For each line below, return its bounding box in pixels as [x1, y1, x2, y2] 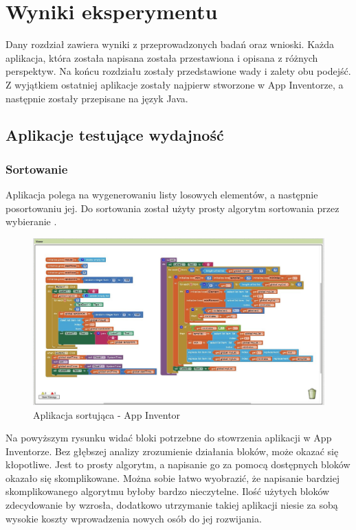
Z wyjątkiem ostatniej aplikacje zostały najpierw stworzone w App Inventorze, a [5, 77, 344, 91]
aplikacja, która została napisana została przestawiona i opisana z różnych [5, 50, 318, 65]
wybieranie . [5, 214, 57, 229]
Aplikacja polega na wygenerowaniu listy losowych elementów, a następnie [5, 187, 318, 202]
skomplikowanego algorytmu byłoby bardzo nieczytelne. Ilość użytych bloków [5, 484, 330, 498]
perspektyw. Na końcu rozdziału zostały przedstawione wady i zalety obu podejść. [5, 64, 351, 78]
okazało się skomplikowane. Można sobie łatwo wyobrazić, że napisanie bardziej [5, 470, 340, 485]
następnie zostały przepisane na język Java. [5, 91, 188, 105]
